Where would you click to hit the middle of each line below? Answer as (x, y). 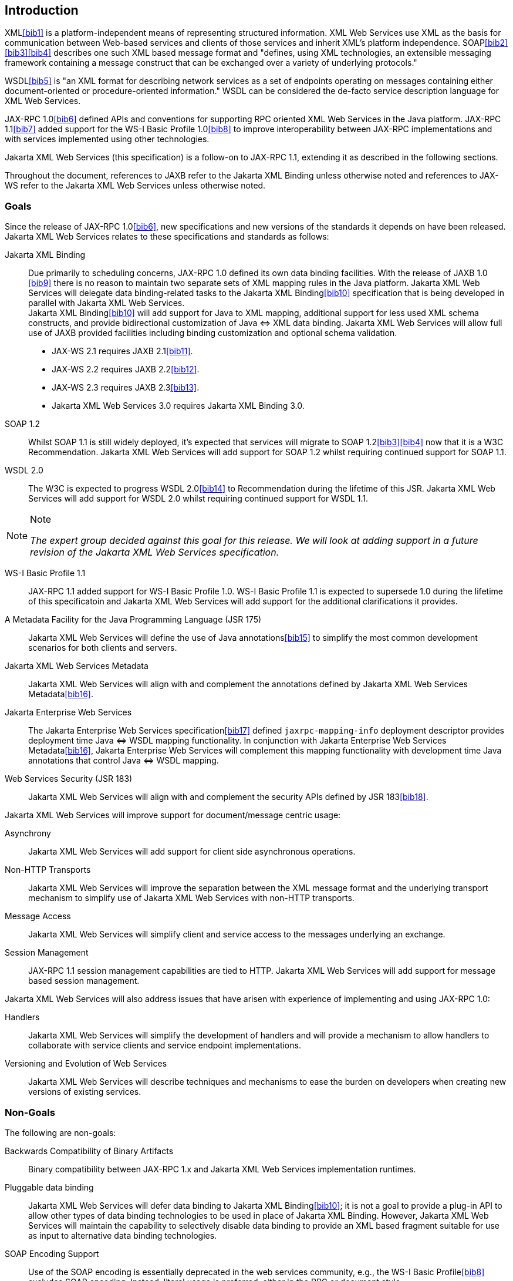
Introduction (42, 10)
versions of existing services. (85, 1092)
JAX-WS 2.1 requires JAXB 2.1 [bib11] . (122, 351)
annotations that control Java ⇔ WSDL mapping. (124, 761)
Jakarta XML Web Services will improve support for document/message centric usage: (173, 815)
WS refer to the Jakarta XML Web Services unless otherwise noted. (135, 186)
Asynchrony (28, 833)
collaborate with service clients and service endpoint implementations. (165, 1045)
